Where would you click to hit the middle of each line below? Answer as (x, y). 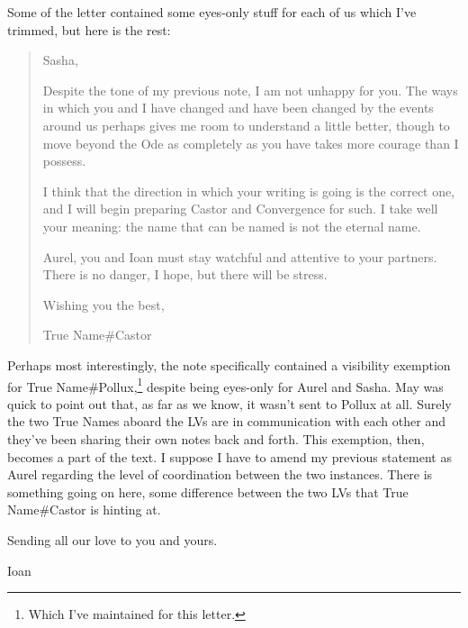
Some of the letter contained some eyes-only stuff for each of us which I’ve (212, 12)
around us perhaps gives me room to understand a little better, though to (246, 125)
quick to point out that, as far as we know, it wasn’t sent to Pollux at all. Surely (229, 403)
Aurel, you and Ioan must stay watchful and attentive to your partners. (240, 256)
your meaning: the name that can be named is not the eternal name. (232, 226)
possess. (64, 161)
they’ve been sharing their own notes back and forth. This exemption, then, (216, 438)
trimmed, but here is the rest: (89, 29)
